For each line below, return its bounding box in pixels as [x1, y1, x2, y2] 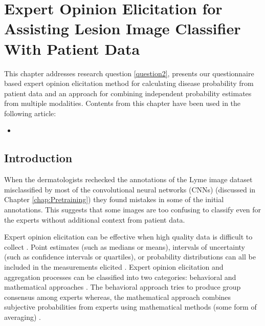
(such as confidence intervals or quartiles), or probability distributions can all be [4, 251, 256, 262]
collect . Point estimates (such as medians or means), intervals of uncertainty [4, 241, 245, 252]
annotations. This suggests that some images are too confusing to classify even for [4, 204, 261, 215]
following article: [4, 107, 56, 118]
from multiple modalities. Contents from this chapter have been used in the [4, 98, 241, 108]
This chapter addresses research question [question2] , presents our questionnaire [4, 68, 254, 78]
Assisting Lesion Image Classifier [4, 18, 241, 39]
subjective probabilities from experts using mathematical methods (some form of [4, 301, 257, 312]
